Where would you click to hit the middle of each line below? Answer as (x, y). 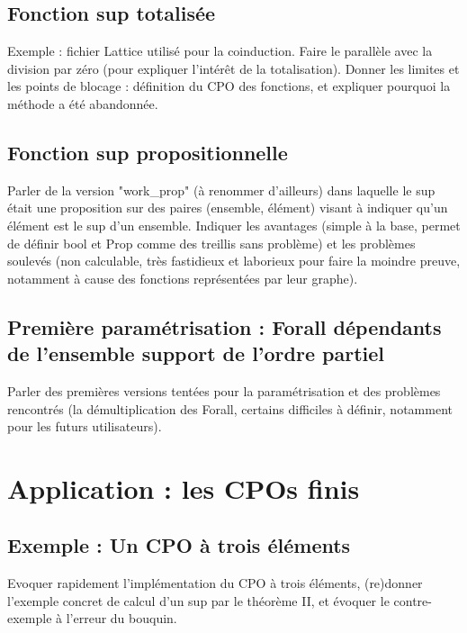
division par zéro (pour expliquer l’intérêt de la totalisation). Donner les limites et (233, 68)
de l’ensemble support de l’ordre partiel (196, 353)
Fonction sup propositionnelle (148, 152)
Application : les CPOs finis (184, 488)
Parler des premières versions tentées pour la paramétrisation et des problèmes (224, 390)
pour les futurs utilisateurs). (85, 426)
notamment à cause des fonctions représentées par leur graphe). (183, 278)
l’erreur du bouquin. (121, 618)
